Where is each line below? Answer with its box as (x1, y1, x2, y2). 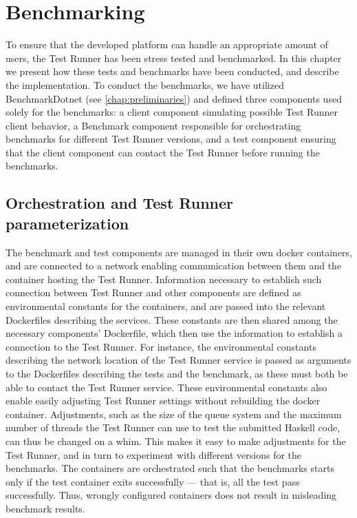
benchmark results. (6, 501, 85, 515)
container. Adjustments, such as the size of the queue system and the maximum (6, 406, 342, 421)
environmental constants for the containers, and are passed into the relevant (6, 299, 326, 313)
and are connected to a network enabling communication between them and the (6, 258, 342, 273)
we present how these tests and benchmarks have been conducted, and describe (6, 64, 339, 79)
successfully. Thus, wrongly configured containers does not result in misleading (6, 488, 337, 502)
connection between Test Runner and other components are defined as (6, 285, 301, 300)
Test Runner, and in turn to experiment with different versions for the (6, 447, 302, 462)
